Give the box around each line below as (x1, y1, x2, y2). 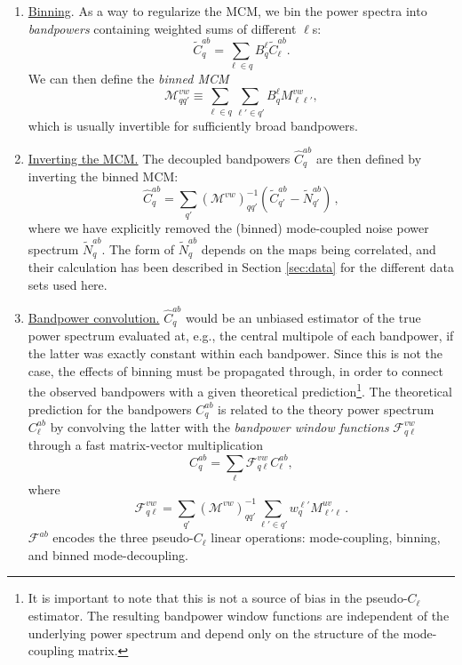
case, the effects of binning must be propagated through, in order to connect (28, 361, 443, 380)
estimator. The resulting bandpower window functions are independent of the (28, 606, 450, 625)
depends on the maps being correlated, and (201, 239, 436, 258)
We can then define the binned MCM (28, 69, 229, 88)
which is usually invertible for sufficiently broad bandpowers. (28, 116, 358, 134)
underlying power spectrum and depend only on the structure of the (28, 623, 400, 642)
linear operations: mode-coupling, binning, (211, 528, 441, 547)
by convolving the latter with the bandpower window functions (50, 417, 389, 436)
